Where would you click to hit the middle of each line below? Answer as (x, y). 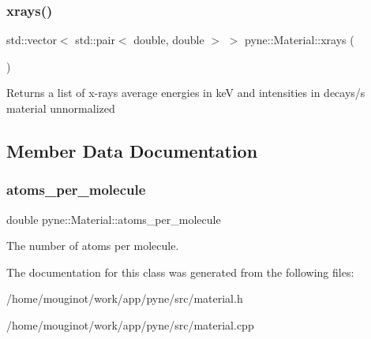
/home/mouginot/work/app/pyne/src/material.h (125, 298)
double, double (169, 40)
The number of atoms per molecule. (93, 246)
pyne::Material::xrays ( (300, 40)
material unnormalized (61, 108)
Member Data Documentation (132, 150)
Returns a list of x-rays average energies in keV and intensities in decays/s (186, 93)
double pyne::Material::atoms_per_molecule (114, 219)
